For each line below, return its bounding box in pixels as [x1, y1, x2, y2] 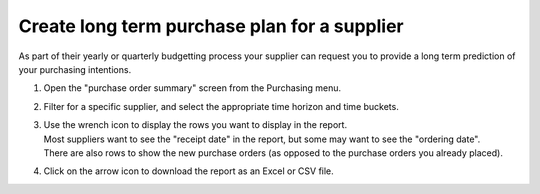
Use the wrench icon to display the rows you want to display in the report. [43, 119, 348, 131]
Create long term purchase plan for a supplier [18, 15, 404, 37]
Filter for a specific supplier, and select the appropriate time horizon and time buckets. [43, 100, 399, 112]
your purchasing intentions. [18, 63, 132, 75]
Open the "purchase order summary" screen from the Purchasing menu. [43, 82, 342, 94]
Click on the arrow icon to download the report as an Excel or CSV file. [43, 165, 334, 177]
